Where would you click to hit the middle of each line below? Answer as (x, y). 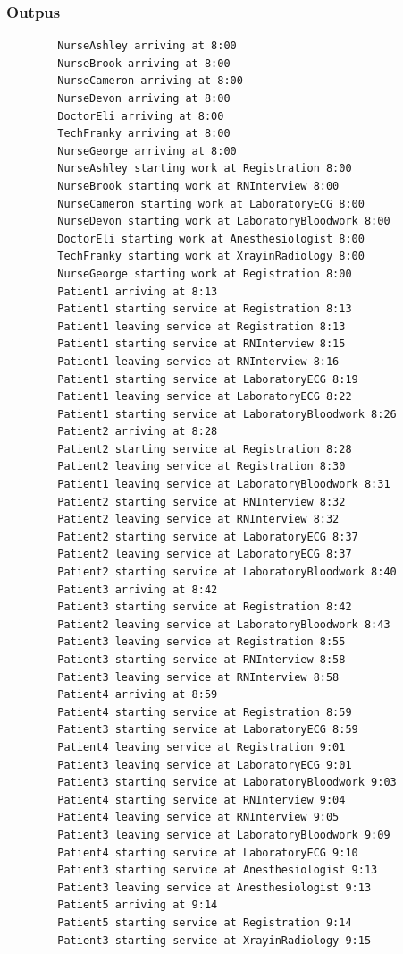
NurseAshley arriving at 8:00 (147, 46)
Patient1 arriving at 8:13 (138, 291)
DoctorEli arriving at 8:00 (141, 116)
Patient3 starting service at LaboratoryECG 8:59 (208, 730)
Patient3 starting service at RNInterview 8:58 (201, 660)
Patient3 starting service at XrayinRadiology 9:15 (214, 940)
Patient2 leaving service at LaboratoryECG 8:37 (205, 554)
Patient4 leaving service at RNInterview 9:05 (198, 818)
